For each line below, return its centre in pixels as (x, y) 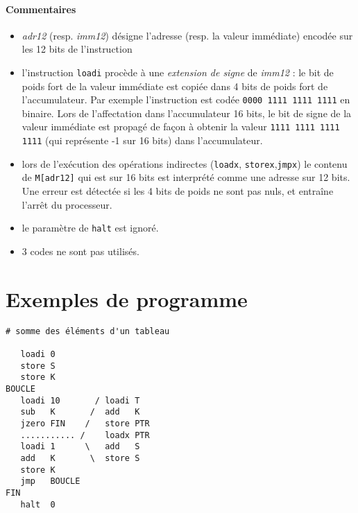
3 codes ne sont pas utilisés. (80, 251)
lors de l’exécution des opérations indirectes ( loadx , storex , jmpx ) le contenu (185, 163)
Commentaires (41, 9)
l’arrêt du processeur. (67, 204)
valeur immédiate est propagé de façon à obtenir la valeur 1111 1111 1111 (181, 127)
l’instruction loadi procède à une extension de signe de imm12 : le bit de (178, 72)
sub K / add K (80, 412)
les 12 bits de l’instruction (77, 49)
